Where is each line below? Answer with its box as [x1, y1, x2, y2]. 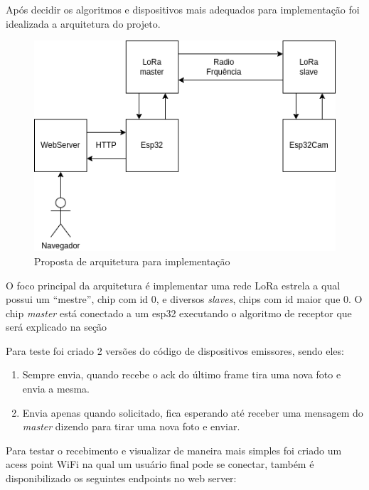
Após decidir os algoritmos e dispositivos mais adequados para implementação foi [6, 2, 360, 16]
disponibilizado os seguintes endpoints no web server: [6, 471, 237, 486]
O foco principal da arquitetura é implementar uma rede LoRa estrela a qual [6, 277, 341, 292]
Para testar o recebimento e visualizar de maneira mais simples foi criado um [6, 442, 342, 457]
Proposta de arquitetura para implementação [34, 253, 230, 268]
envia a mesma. [22, 381, 90, 396]
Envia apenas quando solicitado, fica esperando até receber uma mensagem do [22, 405, 363, 420]
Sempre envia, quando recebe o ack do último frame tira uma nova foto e [22, 367, 341, 382]
